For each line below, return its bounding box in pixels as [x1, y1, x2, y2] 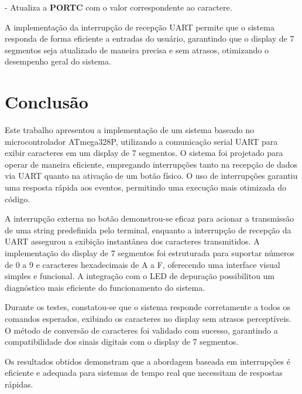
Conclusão [5, 90, 88, 114]
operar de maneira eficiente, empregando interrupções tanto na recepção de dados [5, 158, 298, 170]
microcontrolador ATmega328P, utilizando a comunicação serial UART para [5, 135, 278, 147]
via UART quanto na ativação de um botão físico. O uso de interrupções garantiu [5, 169, 298, 182]
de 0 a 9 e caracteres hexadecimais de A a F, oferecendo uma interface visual [5, 258, 280, 270]
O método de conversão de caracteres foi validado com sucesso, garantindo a [5, 324, 278, 336]
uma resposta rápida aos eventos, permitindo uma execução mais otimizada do [5, 181, 287, 193]
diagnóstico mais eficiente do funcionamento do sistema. [5, 281, 205, 293]
